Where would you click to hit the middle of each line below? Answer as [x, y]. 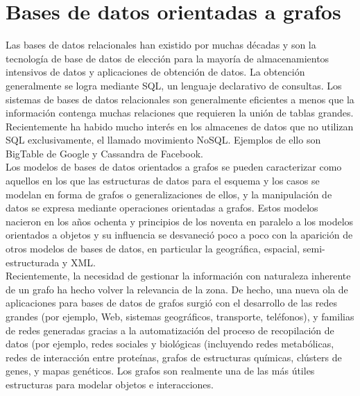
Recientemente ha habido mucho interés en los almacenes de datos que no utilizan [180, 126]
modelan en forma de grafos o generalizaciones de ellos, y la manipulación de [169, 194]
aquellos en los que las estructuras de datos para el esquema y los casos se [163, 181]
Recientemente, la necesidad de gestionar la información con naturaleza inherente [178, 276]
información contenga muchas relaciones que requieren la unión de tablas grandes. [180, 113]
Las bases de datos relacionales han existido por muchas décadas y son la [161, 45]
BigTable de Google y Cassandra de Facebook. [104, 153]
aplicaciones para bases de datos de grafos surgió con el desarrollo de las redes [172, 303]
